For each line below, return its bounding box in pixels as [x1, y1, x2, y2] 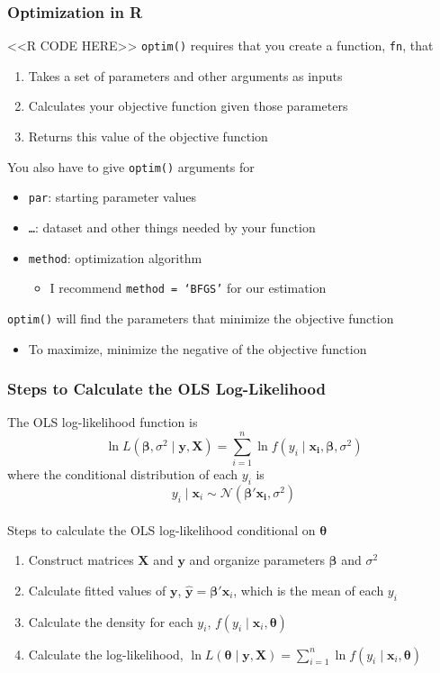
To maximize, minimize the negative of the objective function [28, 339, 367, 358]
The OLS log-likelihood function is [7, 413, 198, 432]
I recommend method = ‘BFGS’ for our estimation [49, 278, 327, 297]
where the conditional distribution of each [7, 465, 238, 484]
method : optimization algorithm [28, 248, 202, 267]
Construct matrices [28, 550, 134, 569]
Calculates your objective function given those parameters [28, 96, 348, 115]
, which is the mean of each [233, 580, 384, 599]
